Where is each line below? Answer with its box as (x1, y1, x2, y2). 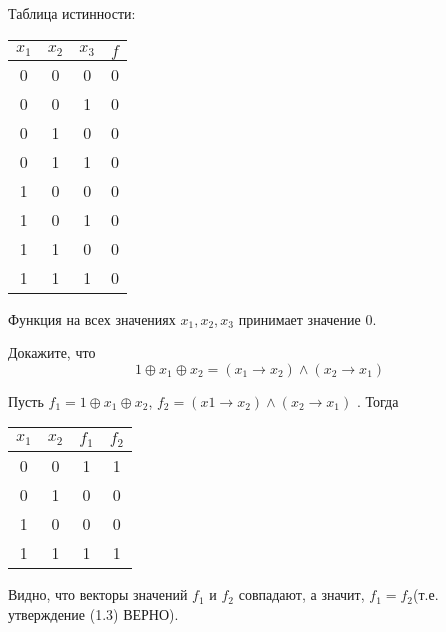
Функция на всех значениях (8, 308, 176, 329)
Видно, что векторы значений (8, 584, 188, 605)
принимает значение (238, 308, 361, 329)
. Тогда (356, 390, 399, 411)
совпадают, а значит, (238, 584, 365, 605)
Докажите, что (8, 342, 96, 363)
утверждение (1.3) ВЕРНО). (8, 603, 179, 624)
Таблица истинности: (8, 3, 136, 23)
